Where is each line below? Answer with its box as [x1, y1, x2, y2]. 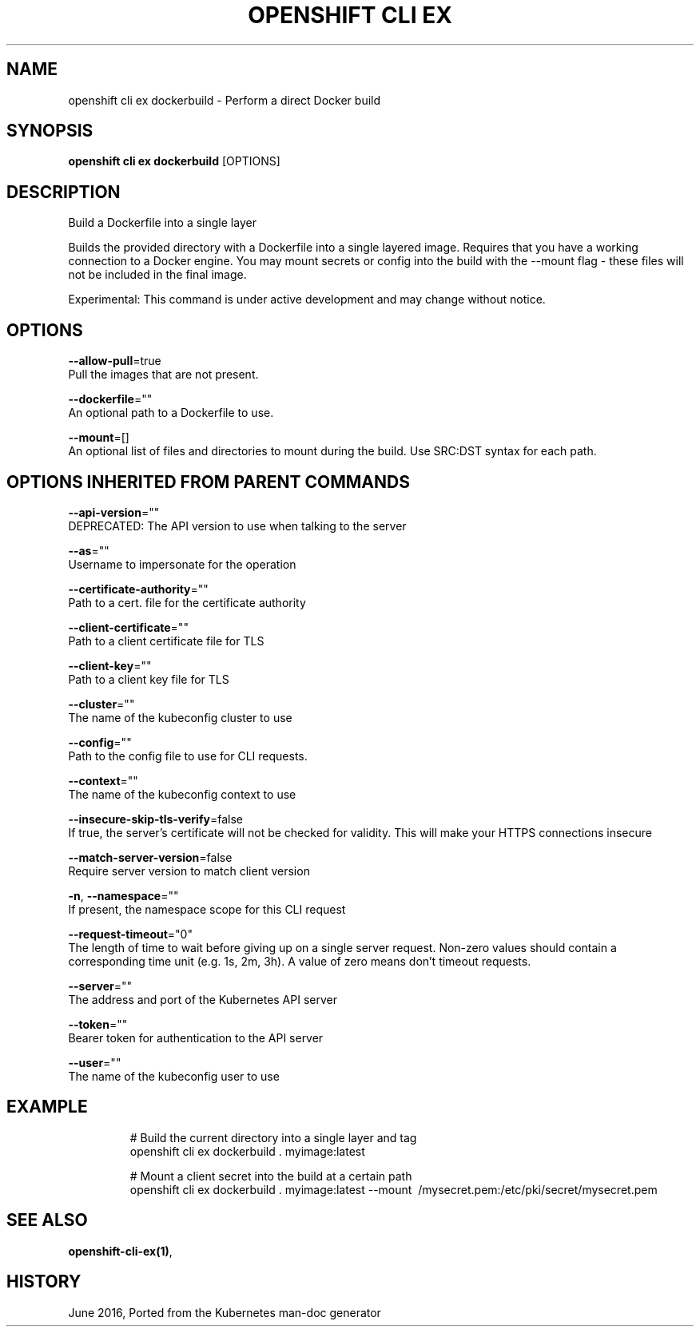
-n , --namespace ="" [68, 888, 179, 903]
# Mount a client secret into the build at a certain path [129, 1168, 412, 1183]
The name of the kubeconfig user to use [68, 1069, 280, 1083]
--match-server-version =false [68, 850, 233, 864]
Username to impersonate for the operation [68, 557, 296, 571]
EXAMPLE [6, 1097, 88, 1117]
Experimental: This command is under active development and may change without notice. [68, 292, 546, 307]
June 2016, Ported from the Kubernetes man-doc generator [68, 1305, 381, 1319]
